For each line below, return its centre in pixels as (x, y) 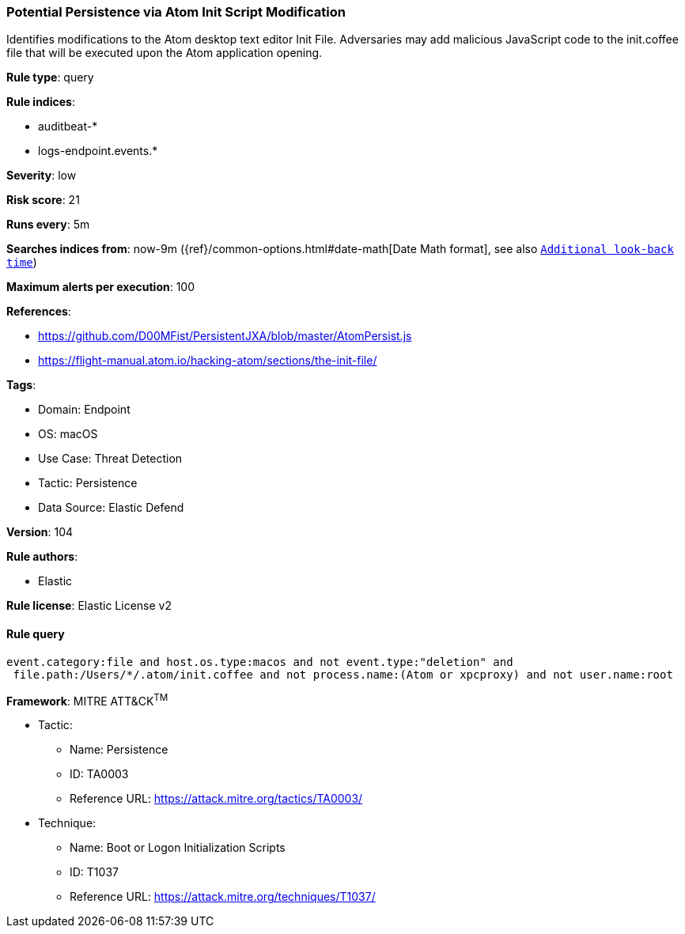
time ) (22, 263)
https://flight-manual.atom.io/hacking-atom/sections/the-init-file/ (208, 361)
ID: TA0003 (99, 774)
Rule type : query (50, 78)
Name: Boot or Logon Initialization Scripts (178, 848)
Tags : (21, 385)
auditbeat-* (68, 127)
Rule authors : (42, 557)
